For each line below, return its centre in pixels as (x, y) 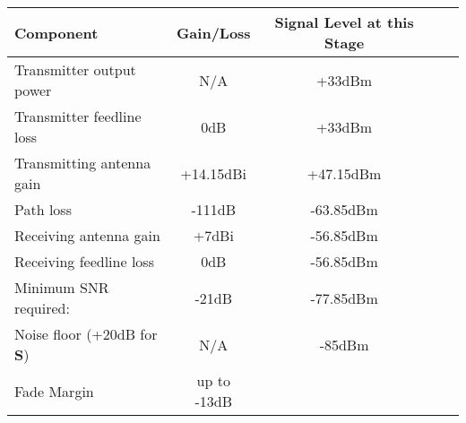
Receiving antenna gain (87, 235)
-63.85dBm (344, 209)
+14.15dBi (214, 173)
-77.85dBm (344, 298)
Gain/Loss (213, 32)
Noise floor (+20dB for (86, 334)
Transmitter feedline (78, 116)
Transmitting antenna (83, 163)
